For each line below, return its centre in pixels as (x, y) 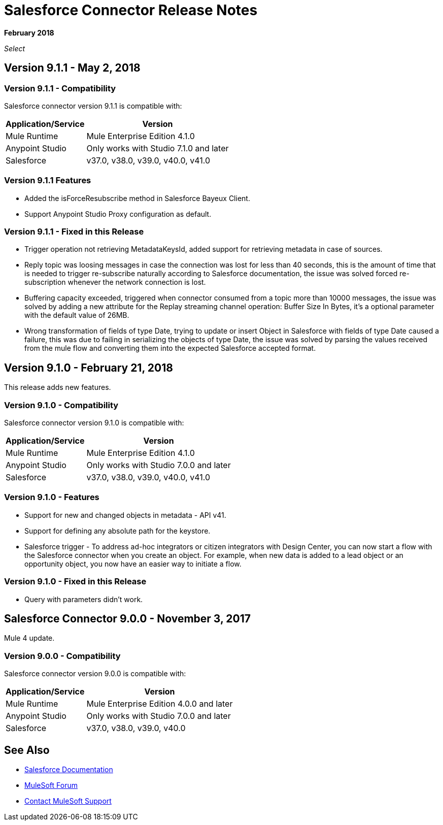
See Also (27, 750)
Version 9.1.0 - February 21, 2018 (89, 368)
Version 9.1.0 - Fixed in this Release (75, 582)
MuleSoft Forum (51, 785)
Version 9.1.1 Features (48, 180)
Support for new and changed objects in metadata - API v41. (125, 515)
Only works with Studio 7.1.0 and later (158, 148)
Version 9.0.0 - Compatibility (62, 656)
